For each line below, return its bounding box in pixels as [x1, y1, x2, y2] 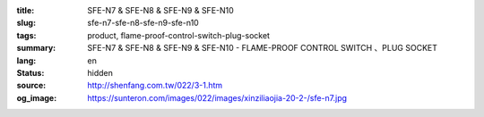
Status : [16, 67, 45, 78]
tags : [16, 29, 37, 40]
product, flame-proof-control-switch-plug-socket [87, 29, 271, 40]
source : [16, 80, 47, 91]
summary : [16, 43, 56, 54]
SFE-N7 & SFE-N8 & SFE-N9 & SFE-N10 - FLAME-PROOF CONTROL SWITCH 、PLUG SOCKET [87, 43, 438, 54]
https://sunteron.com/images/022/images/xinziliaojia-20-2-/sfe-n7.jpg [87, 92, 348, 103]
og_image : [16, 92, 57, 103]
